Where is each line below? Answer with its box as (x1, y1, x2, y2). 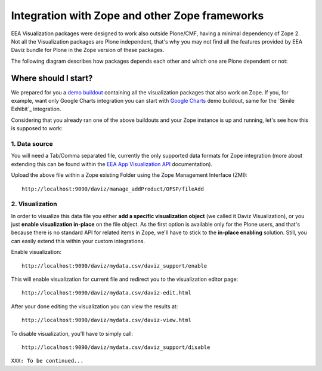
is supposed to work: (11, 125, 63, 132)
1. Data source (11, 139, 53, 148)
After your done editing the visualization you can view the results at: (11, 302, 178, 310)
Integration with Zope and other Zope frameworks (11, 9, 264, 22)
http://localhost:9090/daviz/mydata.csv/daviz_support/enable (21, 262, 208, 269)
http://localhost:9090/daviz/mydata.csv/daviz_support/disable (21, 344, 210, 351)
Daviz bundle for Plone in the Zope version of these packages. (11, 47, 165, 54)
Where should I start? (11, 73, 93, 83)
